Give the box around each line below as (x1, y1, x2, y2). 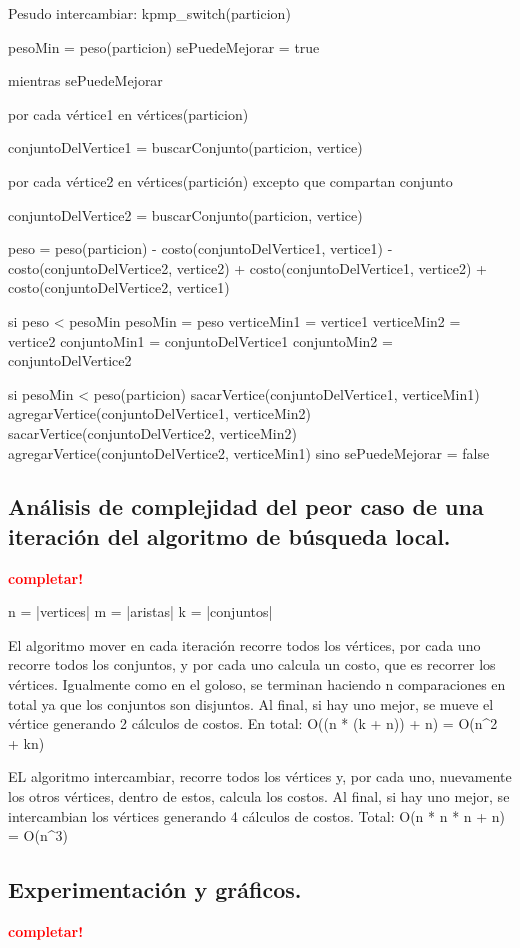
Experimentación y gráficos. (8, 874, 302, 905)
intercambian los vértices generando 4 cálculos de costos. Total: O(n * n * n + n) (8, 805, 506, 826)
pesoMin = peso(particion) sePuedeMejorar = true (8, 36, 320, 57)
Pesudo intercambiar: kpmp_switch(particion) (8, 3, 291, 23)
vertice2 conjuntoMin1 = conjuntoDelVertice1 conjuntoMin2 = (8, 330, 393, 351)
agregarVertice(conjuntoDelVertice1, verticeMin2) (8, 403, 311, 424)
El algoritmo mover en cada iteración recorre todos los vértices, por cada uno (8, 634, 481, 655)
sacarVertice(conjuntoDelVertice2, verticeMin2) (8, 422, 297, 443)
